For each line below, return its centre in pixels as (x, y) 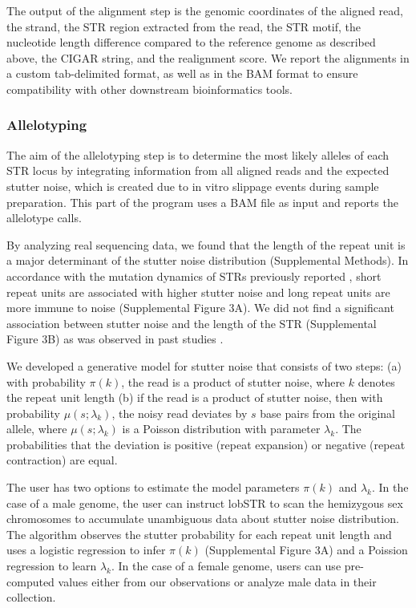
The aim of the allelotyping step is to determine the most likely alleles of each (198, 154)
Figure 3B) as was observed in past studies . (115, 339)
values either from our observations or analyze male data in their (217, 581)
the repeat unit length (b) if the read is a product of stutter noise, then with (195, 397)
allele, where (37, 429)
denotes (376, 381)
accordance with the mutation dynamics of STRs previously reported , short (194, 276)
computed (30, 581)
